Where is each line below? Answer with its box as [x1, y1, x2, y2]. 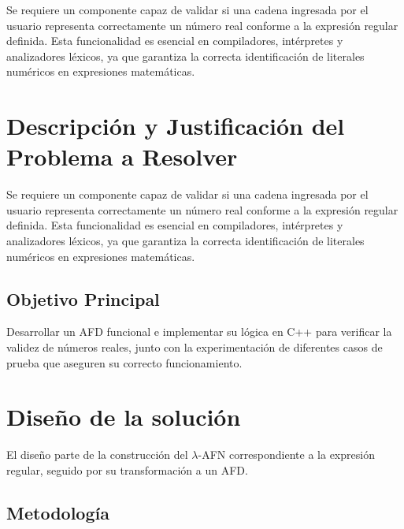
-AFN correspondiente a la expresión [198, 446, 375, 463]
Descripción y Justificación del [6, 110, 345, 142]
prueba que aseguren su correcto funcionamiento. [6, 354, 243, 371]
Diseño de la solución [6, 400, 241, 433]
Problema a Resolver [6, 140, 238, 173]
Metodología [6, 500, 109, 524]
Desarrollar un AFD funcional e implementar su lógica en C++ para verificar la [6, 323, 392, 340]
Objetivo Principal [6, 286, 160, 311]
